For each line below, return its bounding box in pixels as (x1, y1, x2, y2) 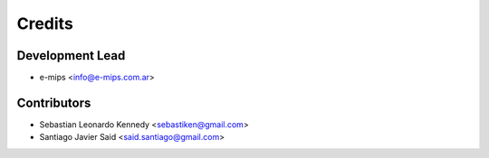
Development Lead (16, 48, 126, 63)
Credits (16, 14, 74, 33)
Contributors (16, 95, 91, 110)
